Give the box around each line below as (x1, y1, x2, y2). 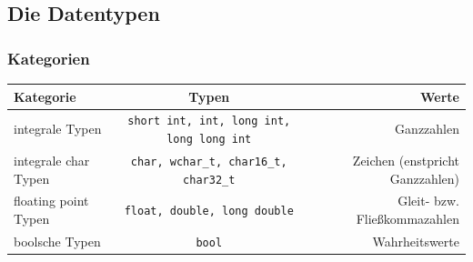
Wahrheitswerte (372, 231, 459, 250)
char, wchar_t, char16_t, (130, 155, 287, 168)
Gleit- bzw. (398, 191, 459, 210)
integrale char (14, 150, 90, 169)
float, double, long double (124, 205, 294, 218)
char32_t (183, 173, 236, 186)
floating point (14, 191, 89, 210)
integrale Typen (14, 119, 102, 138)
